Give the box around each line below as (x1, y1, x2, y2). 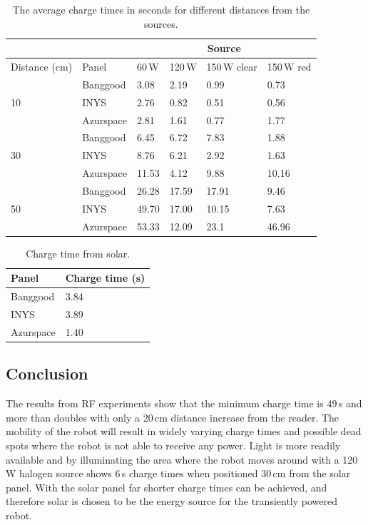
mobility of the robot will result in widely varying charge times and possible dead (6, 424, 362, 439)
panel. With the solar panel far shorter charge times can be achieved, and (6, 479, 327, 494)
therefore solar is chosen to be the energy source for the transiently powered (6, 494, 337, 509)
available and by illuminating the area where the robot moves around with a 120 (6, 452, 358, 467)
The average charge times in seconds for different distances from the (12, 2, 310, 16)
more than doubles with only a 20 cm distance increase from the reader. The (6, 409, 339, 424)
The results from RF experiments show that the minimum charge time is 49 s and (6, 396, 362, 411)
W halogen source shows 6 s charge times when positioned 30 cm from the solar (6, 466, 351, 481)
